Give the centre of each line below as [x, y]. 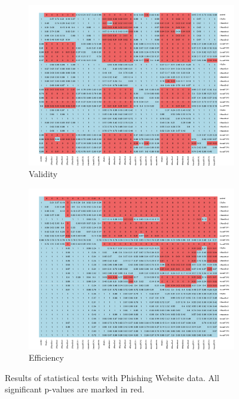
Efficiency [46, 357]
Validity [43, 174]
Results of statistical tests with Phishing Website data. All [112, 377]
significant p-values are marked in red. [75, 389]
